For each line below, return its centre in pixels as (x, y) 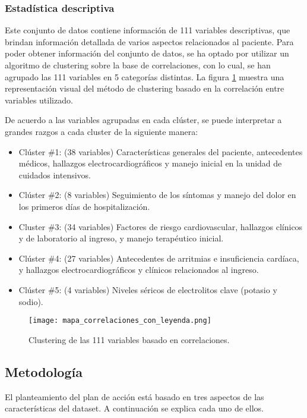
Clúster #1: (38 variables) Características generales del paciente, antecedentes (161, 151)
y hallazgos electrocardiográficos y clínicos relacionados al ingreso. (139, 270)
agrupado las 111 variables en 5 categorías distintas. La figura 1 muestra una (145, 76)
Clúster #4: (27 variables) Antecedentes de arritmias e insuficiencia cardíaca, (159, 258)
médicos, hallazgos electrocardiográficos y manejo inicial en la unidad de (150, 163)
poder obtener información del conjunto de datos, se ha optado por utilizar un (147, 53)
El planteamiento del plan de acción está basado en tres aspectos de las (134, 396)
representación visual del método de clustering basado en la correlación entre (145, 88)
